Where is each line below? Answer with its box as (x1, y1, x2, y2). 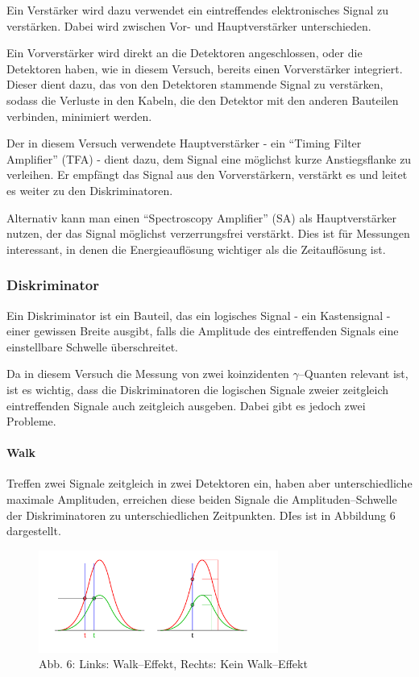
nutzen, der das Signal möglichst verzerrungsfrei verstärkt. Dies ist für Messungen (6, 225, 410, 242)
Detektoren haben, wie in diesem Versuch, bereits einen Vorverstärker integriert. (6, 60, 403, 77)
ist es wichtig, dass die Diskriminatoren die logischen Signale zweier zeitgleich (6, 380, 388, 397)
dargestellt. (6, 522, 61, 539)
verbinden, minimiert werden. (6, 107, 152, 124)
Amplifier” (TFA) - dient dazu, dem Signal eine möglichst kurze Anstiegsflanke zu (6, 150, 412, 167)
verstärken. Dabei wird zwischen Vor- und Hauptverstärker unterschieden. (6, 17, 371, 34)
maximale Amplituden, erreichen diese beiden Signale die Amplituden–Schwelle (6, 491, 397, 508)
